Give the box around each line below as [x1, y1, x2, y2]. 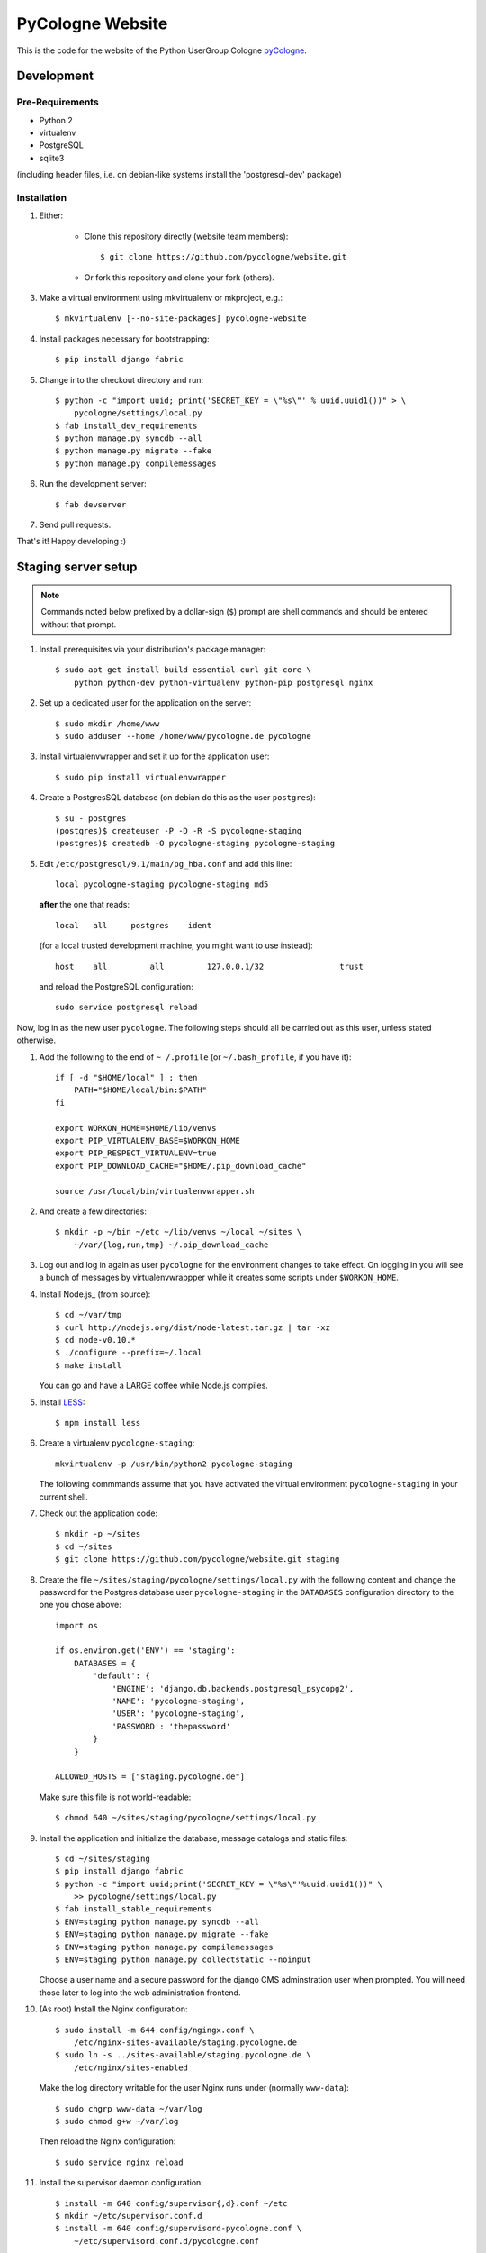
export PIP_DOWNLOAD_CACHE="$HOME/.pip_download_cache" [55, 1161, 307, 1171]
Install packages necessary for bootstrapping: [39, 333, 211, 344]
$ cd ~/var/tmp [55, 1309, 122, 1320]
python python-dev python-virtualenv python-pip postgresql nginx [73, 677, 373, 688]
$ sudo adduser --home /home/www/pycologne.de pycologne [55, 731, 312, 741]
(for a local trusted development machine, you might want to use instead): [39, 940, 314, 951]
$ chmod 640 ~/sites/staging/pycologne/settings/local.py [55, 1812, 317, 1823]
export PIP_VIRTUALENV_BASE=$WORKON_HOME [55, 1136, 240, 1145]
